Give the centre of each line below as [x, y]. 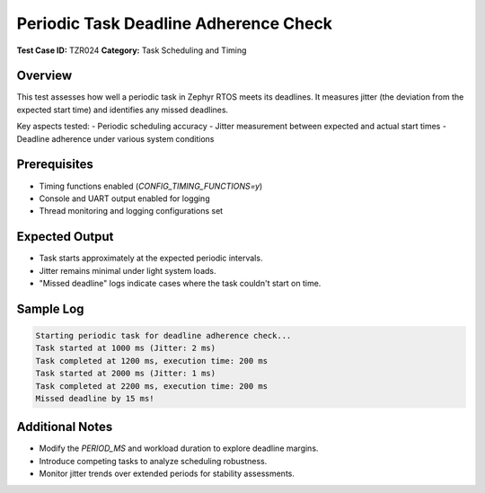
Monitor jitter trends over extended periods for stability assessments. [167, 474]
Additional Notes [65, 427]
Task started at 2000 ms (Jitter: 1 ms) [125, 374]
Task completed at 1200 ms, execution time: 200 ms [152, 361]
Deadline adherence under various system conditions [115, 138]
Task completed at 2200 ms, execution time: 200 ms [152, 386]
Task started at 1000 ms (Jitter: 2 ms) [125, 348]
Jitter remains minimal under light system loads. [128, 270]
